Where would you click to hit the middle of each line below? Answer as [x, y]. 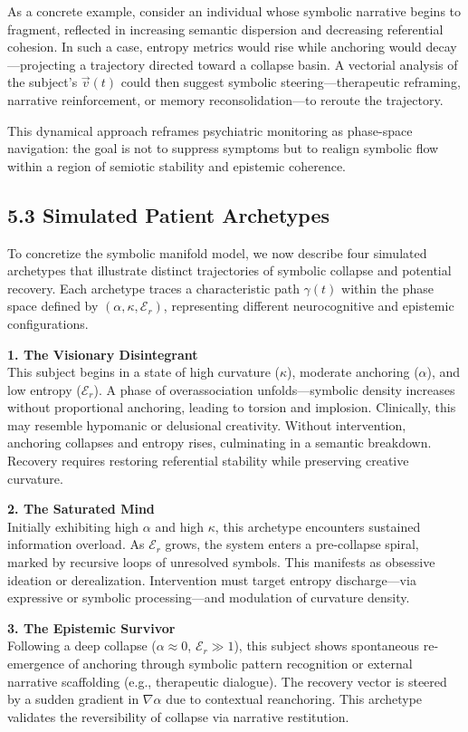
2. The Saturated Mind [81, 509]
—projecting [42, 64]
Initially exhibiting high [73, 526]
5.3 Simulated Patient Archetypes [169, 214]
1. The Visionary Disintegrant [103, 354]
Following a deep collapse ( [82, 645]
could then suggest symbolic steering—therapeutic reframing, [291, 82]
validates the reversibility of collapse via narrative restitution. [178, 716]
